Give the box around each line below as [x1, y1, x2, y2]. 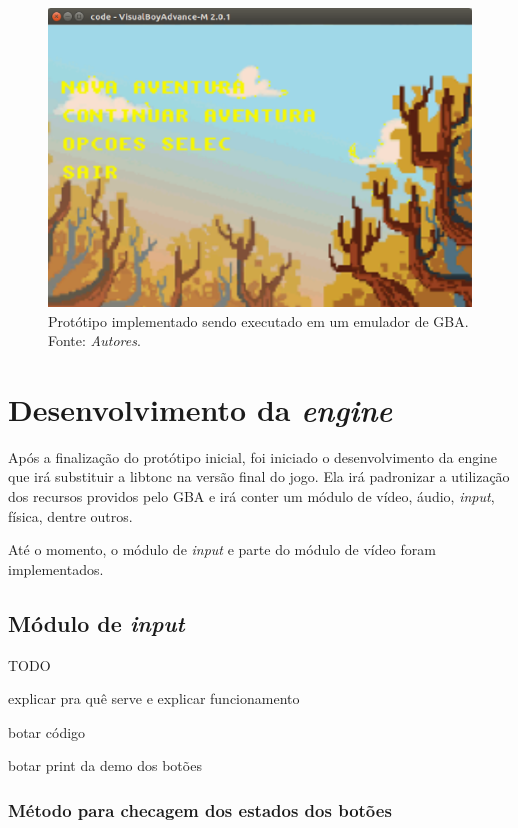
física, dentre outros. [8, 505, 133, 526]
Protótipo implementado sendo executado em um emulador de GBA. [48, 310, 469, 331]
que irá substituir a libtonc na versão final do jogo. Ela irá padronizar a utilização [8, 466, 510, 487]
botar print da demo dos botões [8, 755, 202, 776]
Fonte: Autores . [48, 330, 141, 351]
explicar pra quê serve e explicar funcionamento [8, 688, 300, 709]
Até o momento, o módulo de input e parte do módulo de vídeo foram [8, 539, 436, 560]
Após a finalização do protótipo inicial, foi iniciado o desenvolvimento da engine [8, 446, 498, 467]
